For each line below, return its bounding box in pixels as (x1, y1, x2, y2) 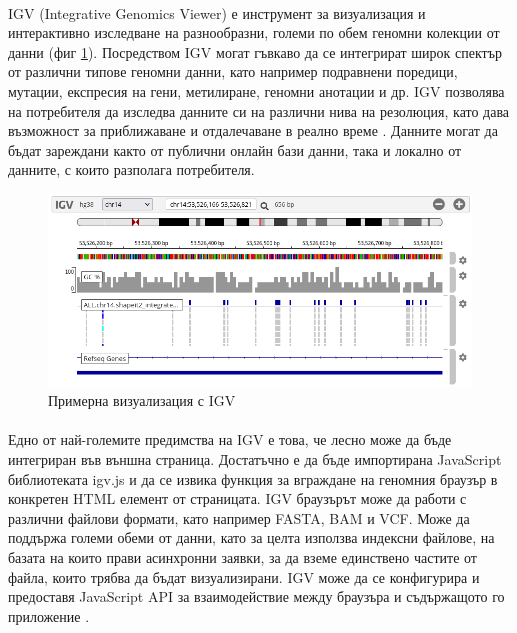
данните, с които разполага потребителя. (8, 159, 255, 180)
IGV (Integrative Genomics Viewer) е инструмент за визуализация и (8, 2, 426, 23)
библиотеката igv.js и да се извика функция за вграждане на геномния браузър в (8, 468, 498, 489)
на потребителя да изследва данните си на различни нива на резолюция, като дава (8, 100, 510, 121)
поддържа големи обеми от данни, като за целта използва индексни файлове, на (8, 527, 495, 548)
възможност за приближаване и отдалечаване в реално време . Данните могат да (8, 120, 498, 141)
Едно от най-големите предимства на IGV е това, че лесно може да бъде (8, 429, 452, 450)
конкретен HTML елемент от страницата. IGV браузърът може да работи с (8, 488, 467, 509)
